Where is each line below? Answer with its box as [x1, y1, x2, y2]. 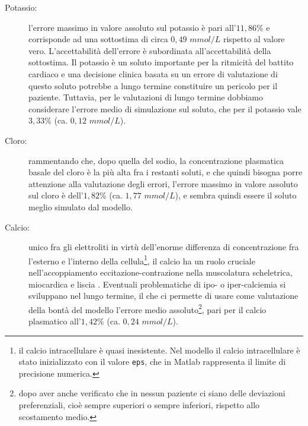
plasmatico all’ [28, 314, 81, 327]
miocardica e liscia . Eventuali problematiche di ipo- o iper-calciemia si [28, 277, 286, 290]
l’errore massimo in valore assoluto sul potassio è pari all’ [28, 21, 236, 33]
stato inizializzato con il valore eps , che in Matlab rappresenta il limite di [18, 355, 286, 368]
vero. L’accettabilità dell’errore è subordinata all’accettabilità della [28, 44, 271, 56]
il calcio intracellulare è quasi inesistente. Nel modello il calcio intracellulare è [18, 343, 300, 356]
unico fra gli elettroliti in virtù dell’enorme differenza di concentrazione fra [28, 241, 299, 253]
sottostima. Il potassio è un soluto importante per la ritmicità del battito [28, 56, 294, 68]
